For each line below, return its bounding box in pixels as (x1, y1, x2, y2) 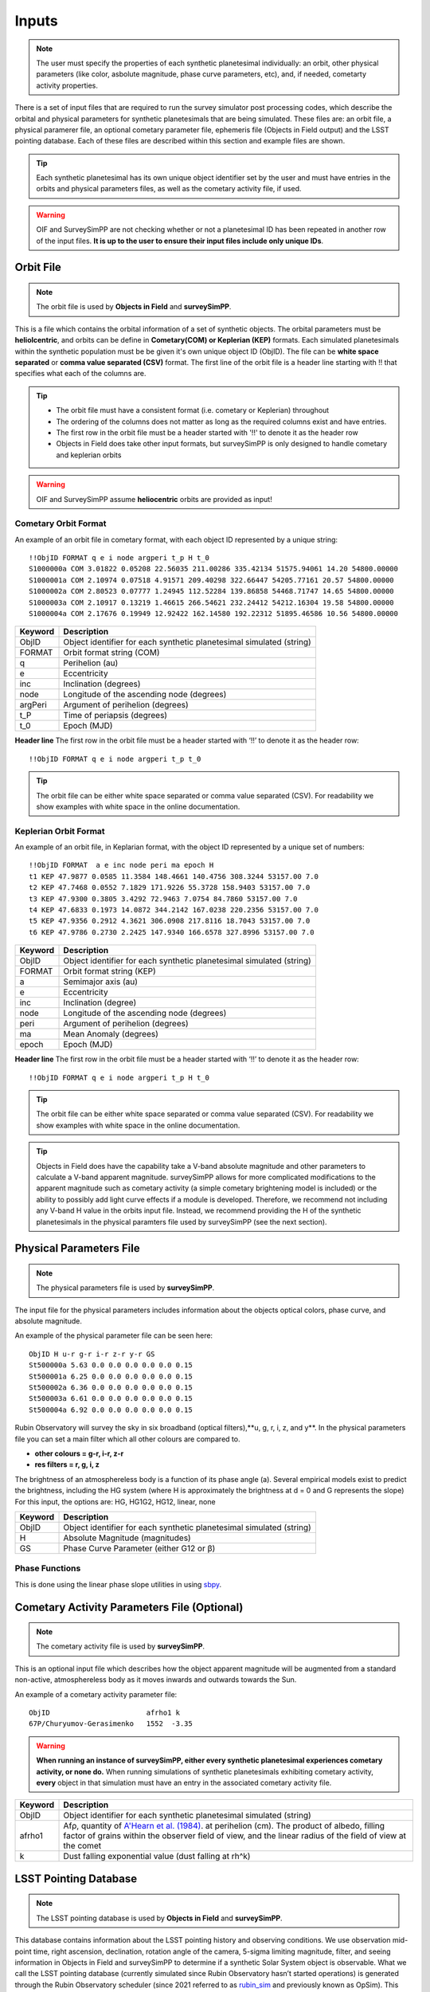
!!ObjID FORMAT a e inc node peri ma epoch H (29, 861, 214, 870)
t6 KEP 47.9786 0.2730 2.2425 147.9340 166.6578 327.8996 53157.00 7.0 (29, 927, 315, 936)
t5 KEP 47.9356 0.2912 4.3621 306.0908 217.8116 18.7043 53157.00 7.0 (29, 916, 311, 926)
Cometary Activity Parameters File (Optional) (14, 1600, 244, 1614)
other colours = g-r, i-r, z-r (34, 1449, 124, 1458)
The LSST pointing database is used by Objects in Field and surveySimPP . (36, 1913, 283, 1923)
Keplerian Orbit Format (14, 825, 105, 837)
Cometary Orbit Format (14, 518, 107, 529)
